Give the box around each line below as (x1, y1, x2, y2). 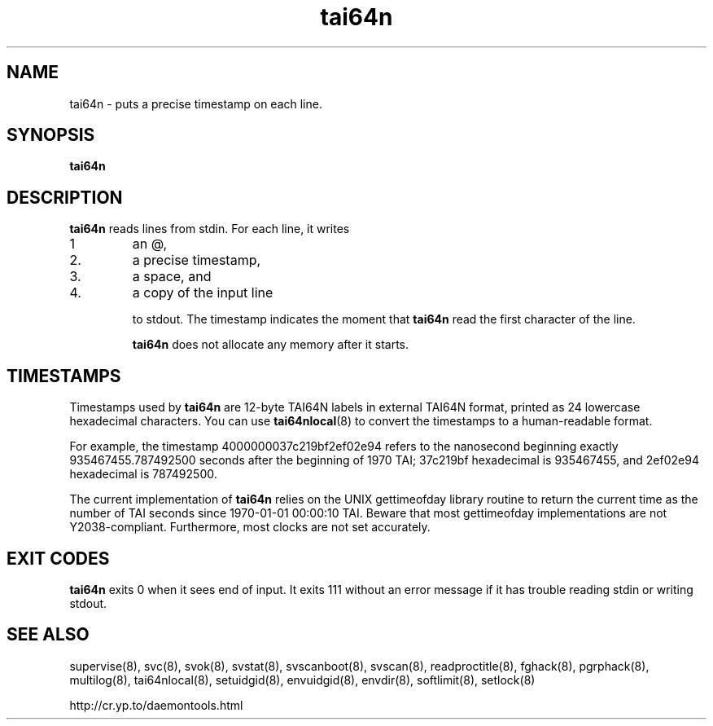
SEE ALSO (7, 624, 90, 645)
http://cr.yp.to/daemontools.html (69, 697, 243, 712)
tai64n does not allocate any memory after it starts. (132, 337, 409, 352)
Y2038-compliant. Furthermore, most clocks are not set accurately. (69, 520, 431, 535)
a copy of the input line (132, 284, 273, 301)
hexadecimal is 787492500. (69, 467, 217, 482)
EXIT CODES (7, 548, 110, 569)
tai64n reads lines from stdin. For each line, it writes (69, 222, 350, 236)
